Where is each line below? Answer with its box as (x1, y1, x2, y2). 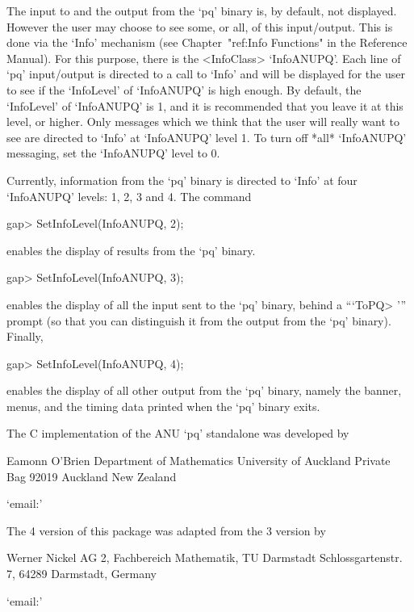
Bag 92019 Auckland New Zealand (6, 467, 177, 484)
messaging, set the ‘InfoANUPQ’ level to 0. (6, 145, 220, 161)
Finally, (6, 328, 44, 345)
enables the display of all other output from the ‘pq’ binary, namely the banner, (6, 382, 402, 399)
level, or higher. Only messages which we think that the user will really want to (6, 113, 399, 130)
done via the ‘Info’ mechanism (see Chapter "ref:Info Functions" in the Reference (6, 34, 408, 51)
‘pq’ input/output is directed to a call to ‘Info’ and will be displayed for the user (6, 65, 405, 82)
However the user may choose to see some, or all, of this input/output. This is (6, 18, 393, 35)
